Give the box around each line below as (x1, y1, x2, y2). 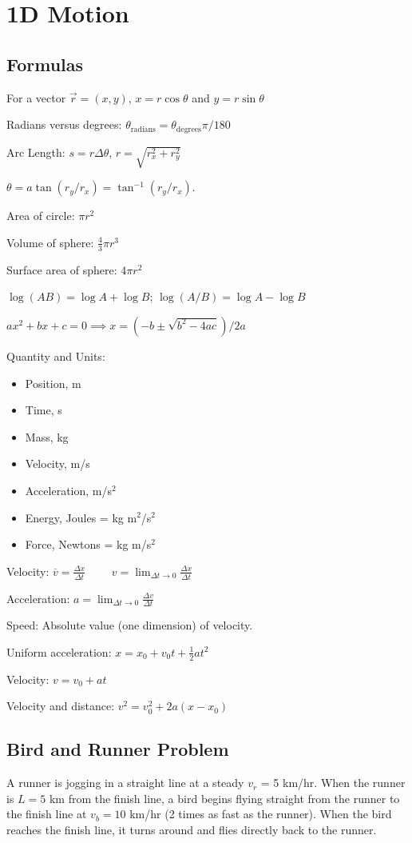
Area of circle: (6, 207, 75, 224)
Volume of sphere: (6, 234, 94, 250)
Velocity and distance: (6, 697, 115, 714)
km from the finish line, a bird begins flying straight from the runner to (49, 789, 400, 806)
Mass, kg (25, 428, 69, 445)
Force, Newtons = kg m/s (25, 536, 152, 553)
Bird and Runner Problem (6, 737, 229, 761)
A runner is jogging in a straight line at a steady (6, 774, 244, 791)
